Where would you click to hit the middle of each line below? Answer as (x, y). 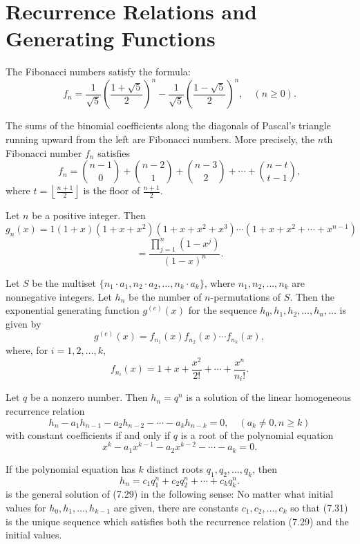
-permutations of (246, 296)
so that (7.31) (319, 507)
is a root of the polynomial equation (257, 434)
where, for (27, 350)
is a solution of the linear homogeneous (268, 397)
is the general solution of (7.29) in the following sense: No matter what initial (170, 494)
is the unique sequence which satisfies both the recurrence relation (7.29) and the (177, 521)
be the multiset (64, 282)
